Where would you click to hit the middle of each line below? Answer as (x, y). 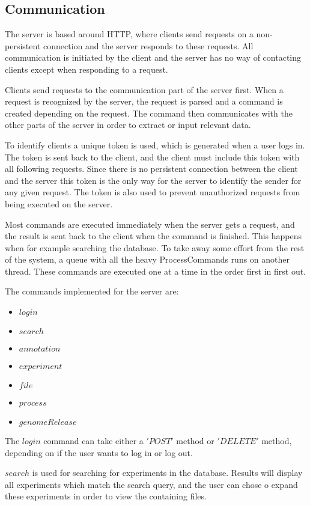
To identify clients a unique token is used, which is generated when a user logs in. (155, 145)
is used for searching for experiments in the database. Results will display (167, 473)
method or (195, 441)
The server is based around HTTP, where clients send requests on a (129, 34)
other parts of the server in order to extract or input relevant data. (128, 125)
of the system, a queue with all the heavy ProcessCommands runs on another (147, 259)
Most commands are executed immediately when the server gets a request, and (150, 224)
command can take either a (93, 441)
